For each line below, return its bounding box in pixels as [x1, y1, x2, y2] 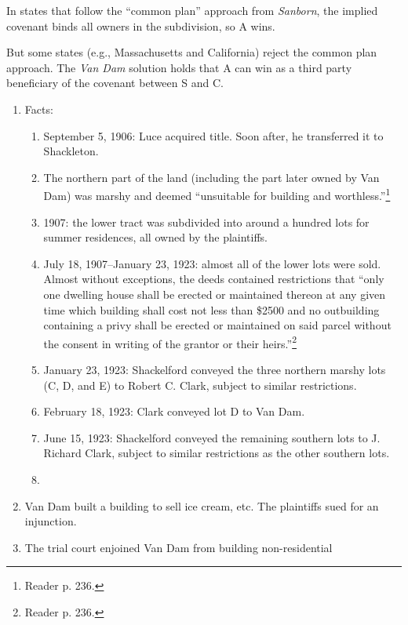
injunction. [24, 513, 77, 529]
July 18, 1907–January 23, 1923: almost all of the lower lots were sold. [43, 255, 381, 271]
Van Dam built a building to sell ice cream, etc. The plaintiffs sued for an [24, 497, 379, 514]
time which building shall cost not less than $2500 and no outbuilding [43, 301, 380, 318]
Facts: [24, 100, 53, 117]
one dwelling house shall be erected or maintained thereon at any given [43, 285, 386, 302]
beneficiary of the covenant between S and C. [6, 74, 224, 91]
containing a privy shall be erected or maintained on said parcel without [43, 317, 392, 333]
